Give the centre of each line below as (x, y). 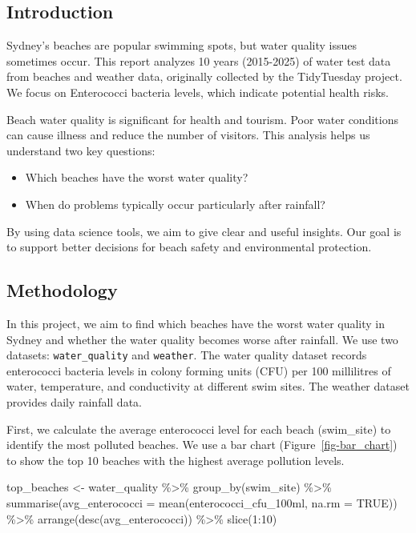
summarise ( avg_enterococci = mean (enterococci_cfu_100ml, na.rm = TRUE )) (202, 502)
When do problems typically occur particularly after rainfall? (175, 204)
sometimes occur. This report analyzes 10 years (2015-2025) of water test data (199, 60)
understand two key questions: (81, 150)
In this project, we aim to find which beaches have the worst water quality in (196, 323)
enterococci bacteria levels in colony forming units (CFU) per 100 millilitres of (199, 370)
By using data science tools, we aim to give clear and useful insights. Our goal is (204, 231)
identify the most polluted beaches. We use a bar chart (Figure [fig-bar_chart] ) (202, 445)
